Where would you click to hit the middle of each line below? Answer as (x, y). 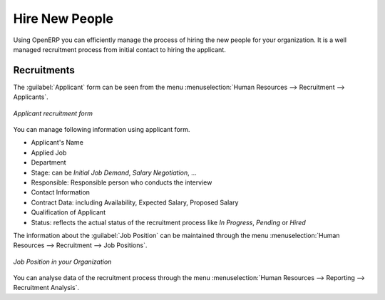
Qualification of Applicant (68, 212)
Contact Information (61, 192)
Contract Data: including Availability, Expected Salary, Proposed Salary (135, 202)
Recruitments (44, 70)
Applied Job (49, 152)
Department (49, 162)
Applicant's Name (57, 143)
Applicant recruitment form (53, 113)
